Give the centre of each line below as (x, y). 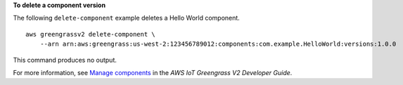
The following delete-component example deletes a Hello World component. (127, 18)
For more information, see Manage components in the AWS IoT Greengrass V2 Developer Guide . (153, 72)
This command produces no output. (65, 60)
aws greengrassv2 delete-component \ (91, 34)
